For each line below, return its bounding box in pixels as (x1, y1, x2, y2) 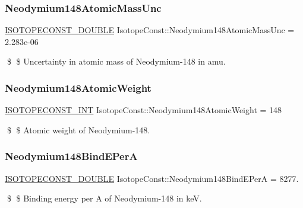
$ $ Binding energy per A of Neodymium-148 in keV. (7, 192, 202, 204)
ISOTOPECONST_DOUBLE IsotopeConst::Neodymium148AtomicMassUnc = (5, 24, 295, 36)
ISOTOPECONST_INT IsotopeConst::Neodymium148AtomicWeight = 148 (5, 104, 282, 116)
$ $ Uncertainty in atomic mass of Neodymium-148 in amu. (7, 55, 226, 68)
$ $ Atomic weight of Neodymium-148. (7, 123, 150, 136)
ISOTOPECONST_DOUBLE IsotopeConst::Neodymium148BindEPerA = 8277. (5, 172, 299, 184)
